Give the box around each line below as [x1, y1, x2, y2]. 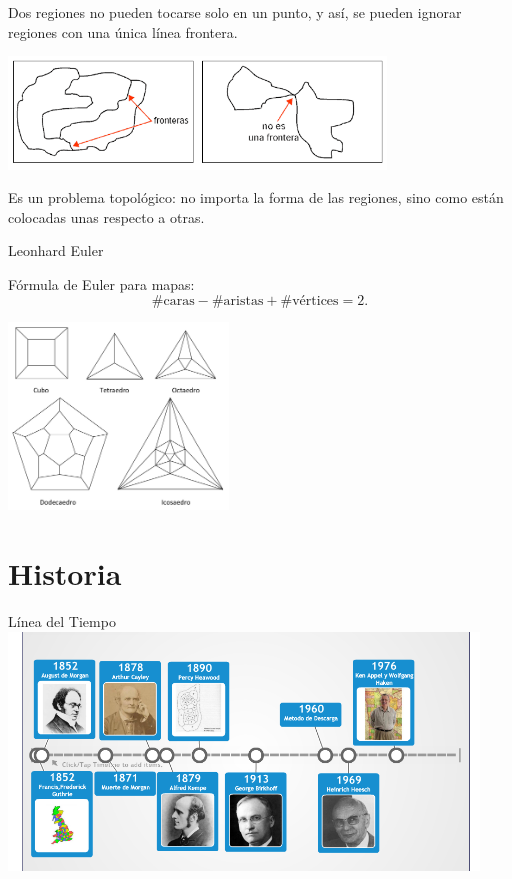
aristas [223, 293, 264, 308]
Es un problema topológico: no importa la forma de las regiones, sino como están [8, 187, 504, 208]
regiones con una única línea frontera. [8, 21, 238, 42]
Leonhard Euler [8, 240, 104, 261]
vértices [292, 293, 339, 308]
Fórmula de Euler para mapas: [8, 273, 195, 294]
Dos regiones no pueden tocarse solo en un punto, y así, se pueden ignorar [8, 2, 462, 22]
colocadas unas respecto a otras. [8, 206, 205, 227]
